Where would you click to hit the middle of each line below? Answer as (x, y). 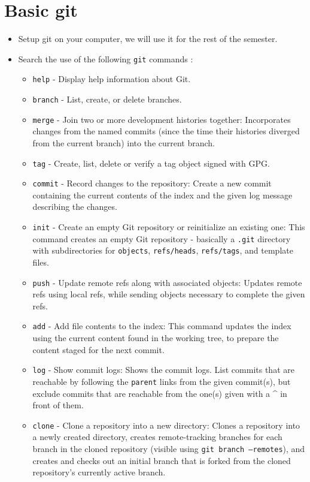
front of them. (58, 405)
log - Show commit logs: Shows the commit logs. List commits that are (163, 370)
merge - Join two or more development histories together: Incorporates (162, 119)
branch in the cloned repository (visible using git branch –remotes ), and (169, 449)
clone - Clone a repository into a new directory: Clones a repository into (166, 425)
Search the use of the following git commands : (106, 58)
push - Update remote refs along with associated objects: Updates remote (167, 282)
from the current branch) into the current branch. (124, 142)
